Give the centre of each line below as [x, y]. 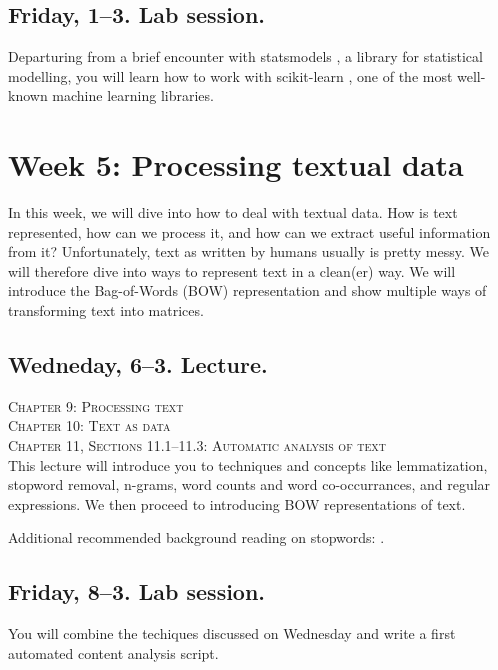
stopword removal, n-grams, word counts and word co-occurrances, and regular [249, 484]
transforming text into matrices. [106, 310]
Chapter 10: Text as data [89, 425]
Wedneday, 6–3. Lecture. [138, 364]
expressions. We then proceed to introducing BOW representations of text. [237, 503]
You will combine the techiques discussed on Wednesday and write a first [232, 633]
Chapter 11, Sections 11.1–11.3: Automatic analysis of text [197, 445]
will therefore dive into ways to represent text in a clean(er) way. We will [232, 270]
